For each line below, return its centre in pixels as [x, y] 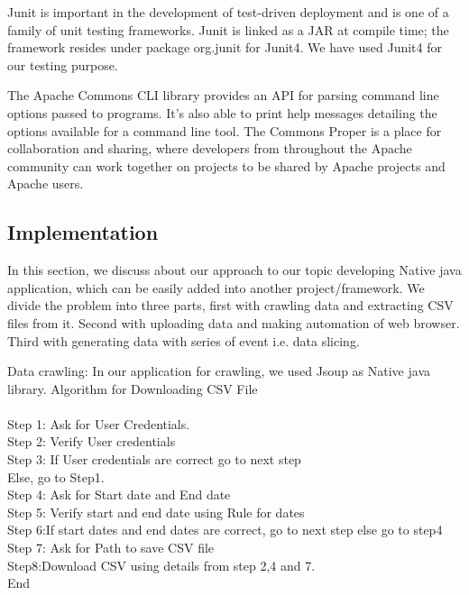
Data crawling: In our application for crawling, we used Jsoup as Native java [219, 371]
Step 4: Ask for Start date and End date [119, 494]
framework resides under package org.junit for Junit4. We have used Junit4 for [225, 47]
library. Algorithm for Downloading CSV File [133, 388]
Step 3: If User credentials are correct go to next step [154, 459]
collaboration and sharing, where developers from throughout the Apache [210, 148]
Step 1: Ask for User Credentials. [99, 423]
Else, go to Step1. [56, 476]
